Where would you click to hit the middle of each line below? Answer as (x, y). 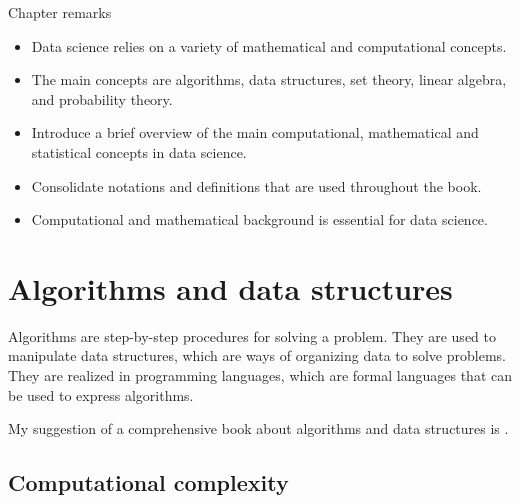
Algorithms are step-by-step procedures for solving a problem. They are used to (252, 335)
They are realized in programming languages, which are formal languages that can (260, 375)
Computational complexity (148, 482)
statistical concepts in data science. (139, 151)
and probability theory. (102, 98)
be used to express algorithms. (101, 394)
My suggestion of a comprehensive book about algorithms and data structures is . (258, 428)
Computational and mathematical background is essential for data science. (259, 219)
